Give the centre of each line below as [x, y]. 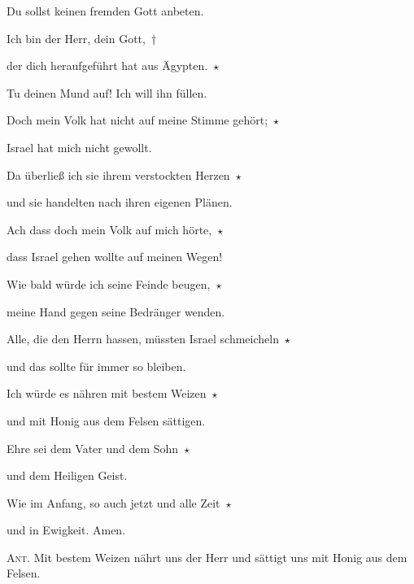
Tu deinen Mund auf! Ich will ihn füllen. [107, 92]
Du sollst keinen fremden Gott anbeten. [105, 11]
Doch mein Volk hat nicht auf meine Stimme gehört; [137, 120]
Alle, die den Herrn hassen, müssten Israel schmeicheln [143, 339]
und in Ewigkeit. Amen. [66, 530]
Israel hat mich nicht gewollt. [79, 147]
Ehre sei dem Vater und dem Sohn [93, 448]
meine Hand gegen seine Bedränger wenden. [116, 311]
